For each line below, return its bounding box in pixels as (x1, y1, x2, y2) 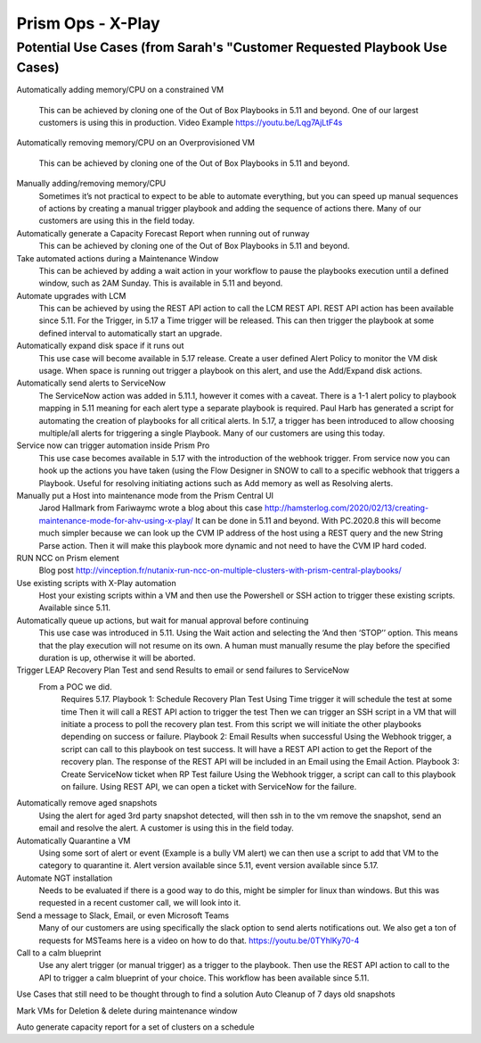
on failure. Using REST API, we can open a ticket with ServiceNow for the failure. (61, 781, 357, 791)
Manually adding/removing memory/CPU (16, 178, 167, 189)
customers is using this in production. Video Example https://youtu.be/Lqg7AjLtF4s (38, 117, 343, 128)
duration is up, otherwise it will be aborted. (38, 652, 196, 664)
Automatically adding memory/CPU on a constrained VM (16, 85, 224, 95)
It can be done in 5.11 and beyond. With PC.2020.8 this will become (194, 515, 441, 526)
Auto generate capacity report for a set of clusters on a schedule (16, 1022, 256, 1032)
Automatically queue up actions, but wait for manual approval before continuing (16, 615, 309, 625)
